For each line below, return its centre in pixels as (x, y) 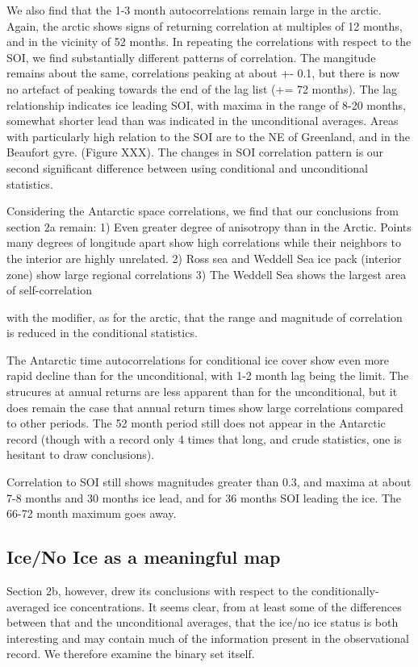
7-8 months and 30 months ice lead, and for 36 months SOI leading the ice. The (204, 497)
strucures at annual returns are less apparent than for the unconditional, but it (202, 392)
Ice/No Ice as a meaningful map (144, 557)
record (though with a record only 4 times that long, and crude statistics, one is (204, 438)
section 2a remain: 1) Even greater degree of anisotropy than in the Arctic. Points (209, 226)
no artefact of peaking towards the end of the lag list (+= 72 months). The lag (202, 88)
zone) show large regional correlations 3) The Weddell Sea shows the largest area (207, 274)
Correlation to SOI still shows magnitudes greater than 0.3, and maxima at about (209, 482)
